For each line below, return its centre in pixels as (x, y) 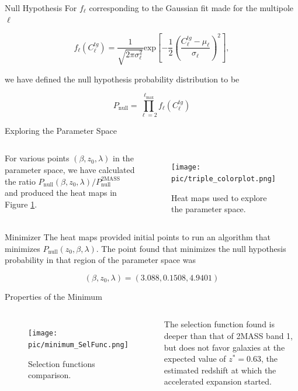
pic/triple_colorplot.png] (224, 179)
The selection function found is (219, 324)
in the (123, 158)
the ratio (20, 181)
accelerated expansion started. (218, 381)
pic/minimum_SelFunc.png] (78, 345)
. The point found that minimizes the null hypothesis (191, 248)
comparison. (50, 375)
